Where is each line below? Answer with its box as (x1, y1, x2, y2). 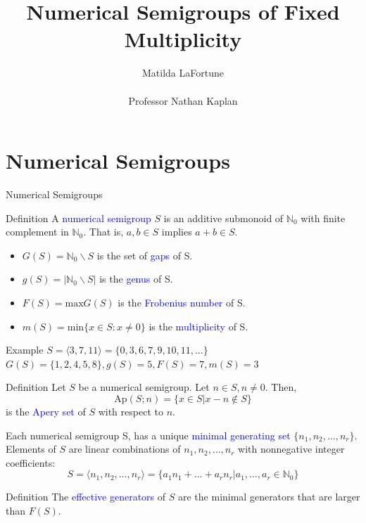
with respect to (98, 403, 163, 418)
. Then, (265, 380, 297, 394)
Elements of (6, 441, 56, 456)
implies (161, 224, 192, 239)
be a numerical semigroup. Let (78, 380, 210, 394)
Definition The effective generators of (6, 489, 166, 504)
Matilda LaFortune (142, 65, 224, 80)
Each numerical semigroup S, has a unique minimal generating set (6, 427, 291, 442)
